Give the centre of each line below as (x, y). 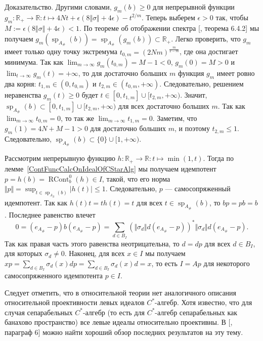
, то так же (77, 118)
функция (191, 73)
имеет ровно (236, 73)
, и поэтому (192, 128)
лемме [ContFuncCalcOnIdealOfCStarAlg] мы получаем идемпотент (111, 168)
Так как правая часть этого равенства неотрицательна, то (92, 243)
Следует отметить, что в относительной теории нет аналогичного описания (121, 292)
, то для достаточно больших (123, 73)
